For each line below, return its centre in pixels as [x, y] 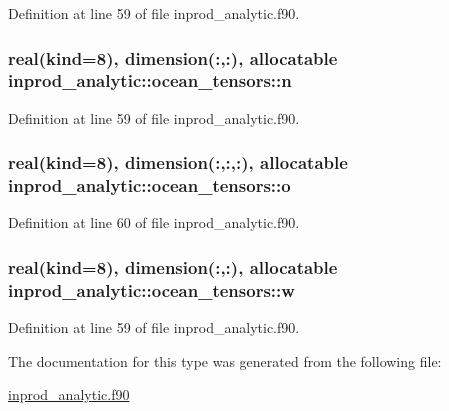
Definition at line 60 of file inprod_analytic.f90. [154, 222]
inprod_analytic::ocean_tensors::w [151, 289]
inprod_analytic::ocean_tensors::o [149, 185]
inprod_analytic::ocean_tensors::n [150, 80]
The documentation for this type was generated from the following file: [225, 360]
